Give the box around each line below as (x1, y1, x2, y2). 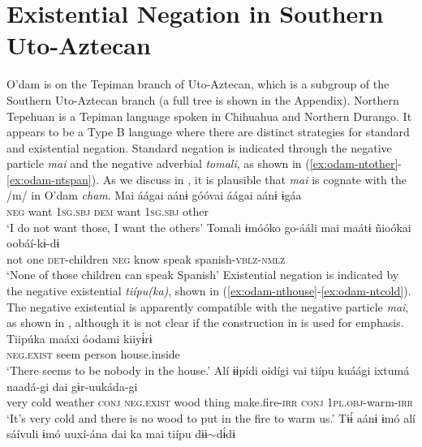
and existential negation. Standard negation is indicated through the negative (6, 139, 392, 156)
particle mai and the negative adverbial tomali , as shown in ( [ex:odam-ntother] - (6, 155, 402, 172)
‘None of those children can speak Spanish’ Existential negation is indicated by (6, 266, 399, 283)
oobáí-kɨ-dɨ (6, 234, 60, 251)
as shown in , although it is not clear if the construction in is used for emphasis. (6, 314, 404, 331)
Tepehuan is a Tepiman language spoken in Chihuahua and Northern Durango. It (6, 107, 412, 124)
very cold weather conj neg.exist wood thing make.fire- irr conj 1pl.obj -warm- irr (6, 393, 413, 410)
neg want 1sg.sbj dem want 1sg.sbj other (6, 203, 209, 220)
